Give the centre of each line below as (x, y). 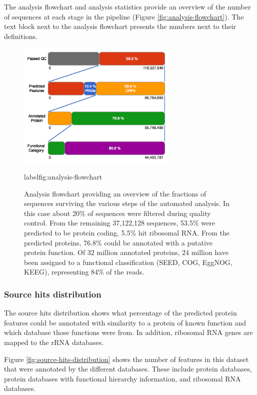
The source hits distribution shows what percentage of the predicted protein (120, 313)
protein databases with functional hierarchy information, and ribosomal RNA (122, 378)
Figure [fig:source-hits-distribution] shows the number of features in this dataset (126, 359)
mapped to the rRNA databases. (54, 342)
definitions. (21, 36)
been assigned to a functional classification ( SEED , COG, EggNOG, (128, 262)
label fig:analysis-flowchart (63, 177)
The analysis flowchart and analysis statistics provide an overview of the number (127, 6)
